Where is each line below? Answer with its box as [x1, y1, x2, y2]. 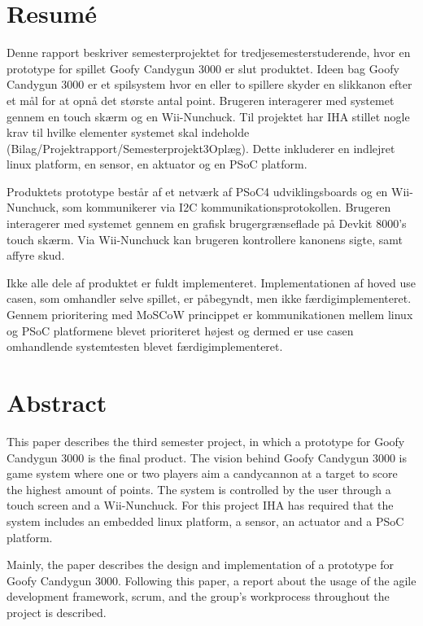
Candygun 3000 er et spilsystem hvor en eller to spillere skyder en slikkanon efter [7, 76, 412, 93]
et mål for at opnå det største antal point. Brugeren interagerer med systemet [7, 91, 395, 108]
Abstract [7, 386, 107, 418]
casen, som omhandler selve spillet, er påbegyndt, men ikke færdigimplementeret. [7, 290, 412, 307]
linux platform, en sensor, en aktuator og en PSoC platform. [7, 155, 307, 173]
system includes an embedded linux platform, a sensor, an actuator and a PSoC [7, 512, 404, 529]
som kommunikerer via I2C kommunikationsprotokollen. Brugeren [62, 199, 391, 216]
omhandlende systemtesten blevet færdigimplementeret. [7, 338, 283, 355]
